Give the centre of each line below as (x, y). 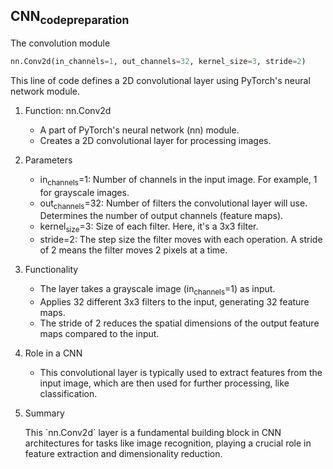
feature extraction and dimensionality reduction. (123, 454)
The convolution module (60, 43)
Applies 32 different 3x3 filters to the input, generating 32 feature (174, 302)
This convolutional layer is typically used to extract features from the (181, 373)
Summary (44, 413)
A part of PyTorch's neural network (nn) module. (139, 130)
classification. (68, 394)
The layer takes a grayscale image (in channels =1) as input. (157, 290)
